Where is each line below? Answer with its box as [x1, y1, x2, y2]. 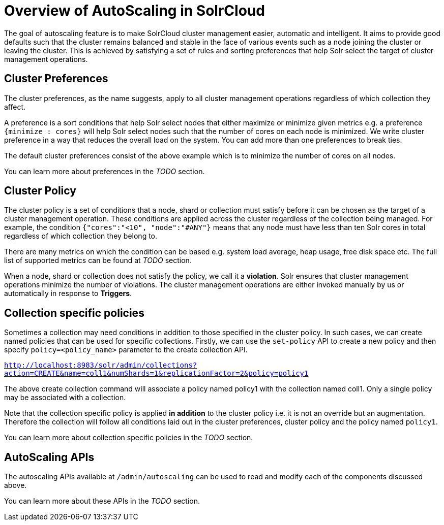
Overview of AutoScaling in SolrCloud [4, 2, 265, 19]
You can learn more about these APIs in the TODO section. [4, 497, 200, 506]
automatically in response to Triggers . [4, 289, 132, 298]
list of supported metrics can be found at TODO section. [4, 256, 192, 265]
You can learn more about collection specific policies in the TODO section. [4, 433, 253, 442]
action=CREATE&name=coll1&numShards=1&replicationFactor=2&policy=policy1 [4, 369, 309, 378]
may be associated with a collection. [4, 393, 126, 402]
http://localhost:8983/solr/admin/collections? [4, 361, 197, 370]
